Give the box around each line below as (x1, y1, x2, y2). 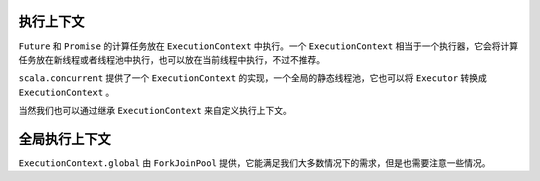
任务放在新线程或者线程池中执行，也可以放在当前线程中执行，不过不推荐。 (18, 53, 325, 65)
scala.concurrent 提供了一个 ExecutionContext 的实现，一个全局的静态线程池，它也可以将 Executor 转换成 (18, 72, 487, 84)
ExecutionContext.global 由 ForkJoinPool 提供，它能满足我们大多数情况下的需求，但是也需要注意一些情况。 (18, 156, 491, 169)
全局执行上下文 (18, 130, 111, 147)
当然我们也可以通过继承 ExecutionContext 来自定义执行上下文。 (18, 105, 292, 117)
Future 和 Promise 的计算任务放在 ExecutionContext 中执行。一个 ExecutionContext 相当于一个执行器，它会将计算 (18, 40, 519, 52)
